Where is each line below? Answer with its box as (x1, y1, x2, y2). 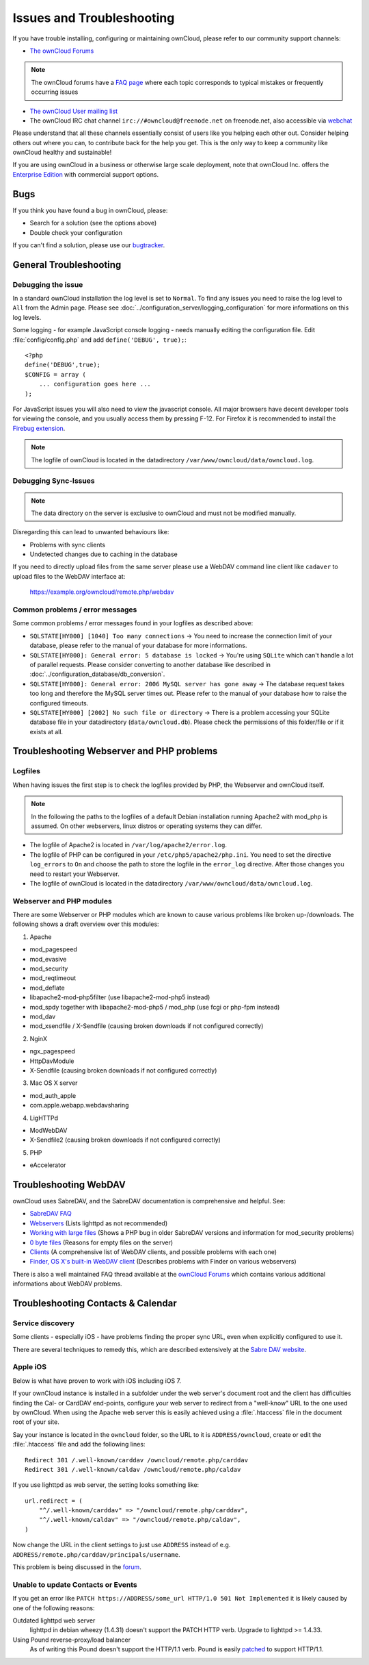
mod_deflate (29, 984, 65, 992)
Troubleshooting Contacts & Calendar (12, 1297, 177, 1309)
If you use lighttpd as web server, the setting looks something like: (12, 1481, 200, 1489)
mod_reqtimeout (29, 974, 77, 982)
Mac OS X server (29, 1079, 78, 1087)
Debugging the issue (12, 279, 83, 289)
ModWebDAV (29, 1126, 68, 1134)
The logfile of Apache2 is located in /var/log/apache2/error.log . (29, 841, 227, 849)
